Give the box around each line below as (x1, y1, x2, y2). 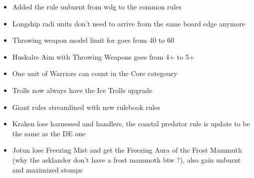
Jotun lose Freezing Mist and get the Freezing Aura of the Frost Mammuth (12, 145, 242, 155)
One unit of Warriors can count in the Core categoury (12, 68, 178, 79)
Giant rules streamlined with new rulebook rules (12, 101, 160, 112)
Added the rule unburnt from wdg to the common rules (12, 1, 182, 11)
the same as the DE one (12, 128, 86, 138)
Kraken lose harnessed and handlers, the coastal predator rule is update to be (12, 118, 250, 129)
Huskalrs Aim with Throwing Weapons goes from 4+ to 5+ (12, 51, 195, 62)
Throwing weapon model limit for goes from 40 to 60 (12, 35, 174, 45)
